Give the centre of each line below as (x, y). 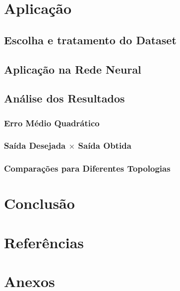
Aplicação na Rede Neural (73, 69)
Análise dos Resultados (64, 98)
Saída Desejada (35, 145)
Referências (44, 242)
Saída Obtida (105, 145)
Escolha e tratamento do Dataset (90, 40)
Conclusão (39, 203)
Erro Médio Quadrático (52, 123)
